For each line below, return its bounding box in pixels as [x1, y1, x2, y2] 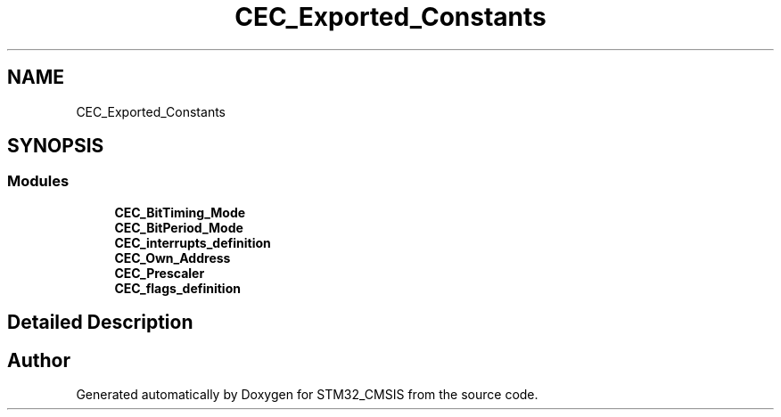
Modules [7, 172, 70, 191]
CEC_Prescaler [114, 265, 205, 281]
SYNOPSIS [7, 135, 104, 158]
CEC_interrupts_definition [114, 234, 271, 250]
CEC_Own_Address [114, 249, 231, 266]
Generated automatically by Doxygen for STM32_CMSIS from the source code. [76, 387, 538, 403]
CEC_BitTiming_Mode [114, 204, 246, 220]
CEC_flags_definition [114, 280, 241, 296]
